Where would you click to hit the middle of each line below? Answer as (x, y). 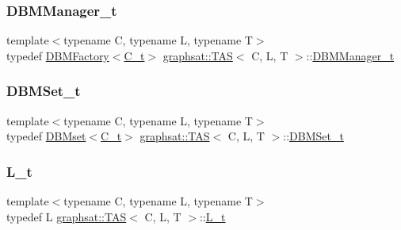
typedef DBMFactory (58, 55)
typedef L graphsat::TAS (67, 216)
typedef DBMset (46, 136)
